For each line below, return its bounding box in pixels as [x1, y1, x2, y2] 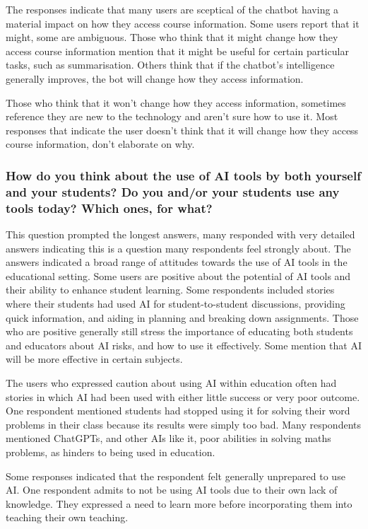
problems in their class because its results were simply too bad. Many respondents [6, 417, 361, 431]
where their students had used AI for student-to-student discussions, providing [6, 296, 345, 310]
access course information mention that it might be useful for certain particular [6, 43, 349, 58]
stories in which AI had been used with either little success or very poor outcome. [6, 389, 360, 404]
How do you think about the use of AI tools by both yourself [6, 166, 361, 184]
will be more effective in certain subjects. [6, 351, 183, 366]
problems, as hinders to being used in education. [6, 444, 215, 459]
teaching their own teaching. [6, 510, 129, 525]
